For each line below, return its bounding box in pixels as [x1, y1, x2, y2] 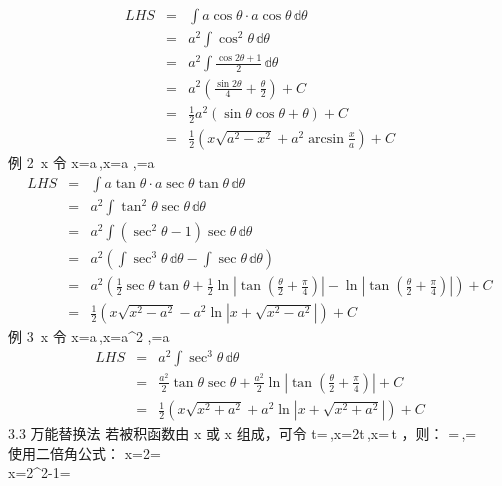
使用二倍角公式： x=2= [8, 442, 161, 463]
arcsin [308, 131, 345, 146]
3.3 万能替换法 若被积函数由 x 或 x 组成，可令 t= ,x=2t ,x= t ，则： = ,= [8, 423, 477, 444]
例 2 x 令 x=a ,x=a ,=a [8, 151, 155, 172]
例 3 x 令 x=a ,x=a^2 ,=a [8, 326, 170, 347]
